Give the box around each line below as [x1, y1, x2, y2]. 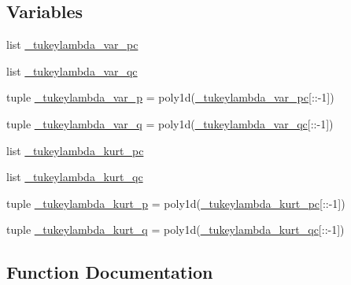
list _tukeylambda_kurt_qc [6, 168, 143, 185]
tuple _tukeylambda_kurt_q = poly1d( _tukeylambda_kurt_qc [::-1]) [6, 221, 345, 238]
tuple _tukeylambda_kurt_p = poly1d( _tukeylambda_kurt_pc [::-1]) [6, 194, 345, 211]
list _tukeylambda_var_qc [6, 62, 138, 79]
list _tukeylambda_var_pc [6, 36, 139, 53]
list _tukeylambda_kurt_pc [6, 142, 144, 158]
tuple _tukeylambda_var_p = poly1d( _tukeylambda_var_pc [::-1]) [6, 89, 334, 105]
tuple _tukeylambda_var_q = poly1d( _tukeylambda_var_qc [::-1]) [6, 115, 334, 131]
